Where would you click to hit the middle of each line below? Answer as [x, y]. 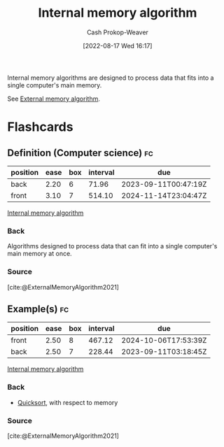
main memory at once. [40, 254]
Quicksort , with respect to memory [68, 402]
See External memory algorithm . [54, 99]
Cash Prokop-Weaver [118, 32]
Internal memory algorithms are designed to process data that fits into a [111, 78]
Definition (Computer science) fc [80, 153]
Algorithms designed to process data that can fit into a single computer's [112, 246]
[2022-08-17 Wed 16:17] [118, 45]
